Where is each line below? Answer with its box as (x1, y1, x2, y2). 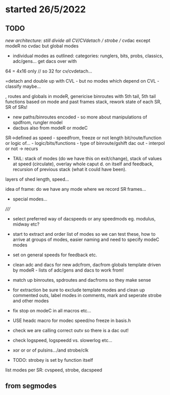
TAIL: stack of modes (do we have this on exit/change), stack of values (12, 156, 162, 161)
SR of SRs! (5, 104, 28, 110)
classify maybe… (5, 83, 41, 89)
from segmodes (5, 382, 57, 390)
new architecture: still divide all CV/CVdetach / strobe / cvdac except (5, 37, 151, 43)
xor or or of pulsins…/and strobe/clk (12, 347, 89, 353)
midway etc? (12, 221, 40, 227)
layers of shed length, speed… (5, 176, 69, 182)
